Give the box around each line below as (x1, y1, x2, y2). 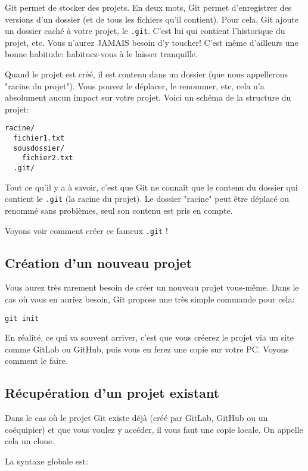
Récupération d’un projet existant (5, 383, 220, 402)
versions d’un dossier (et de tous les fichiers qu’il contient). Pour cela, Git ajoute (5, 13, 298, 25)
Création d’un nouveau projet (5, 253, 192, 272)
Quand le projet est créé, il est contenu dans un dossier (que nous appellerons (5, 68, 288, 80)
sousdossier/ (13, 144, 65, 152)
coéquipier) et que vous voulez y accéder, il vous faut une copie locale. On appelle (5, 423, 303, 435)
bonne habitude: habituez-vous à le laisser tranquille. (5, 48, 198, 60)
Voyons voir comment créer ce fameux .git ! (5, 224, 168, 236)
